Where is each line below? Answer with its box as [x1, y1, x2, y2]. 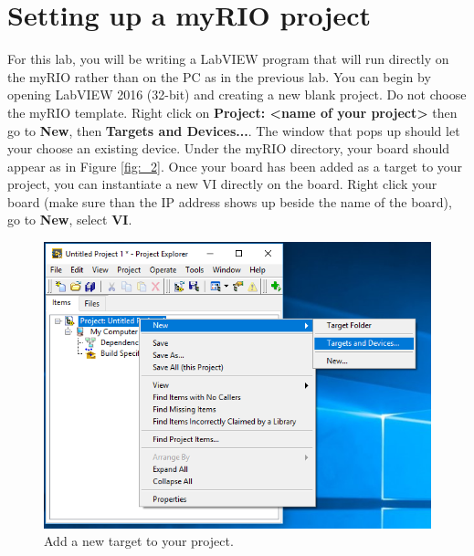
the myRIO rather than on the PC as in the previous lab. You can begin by [7, 67, 431, 86]
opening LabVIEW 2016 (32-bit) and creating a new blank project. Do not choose [7, 85, 467, 104]
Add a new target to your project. [44, 531, 234, 551]
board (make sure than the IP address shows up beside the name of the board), [7, 192, 452, 211]
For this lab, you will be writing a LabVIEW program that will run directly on [7, 49, 449, 68]
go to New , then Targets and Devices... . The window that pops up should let [7, 121, 460, 140]
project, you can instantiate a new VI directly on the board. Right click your [7, 174, 437, 194]
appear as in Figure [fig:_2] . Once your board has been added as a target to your [7, 156, 463, 175]
